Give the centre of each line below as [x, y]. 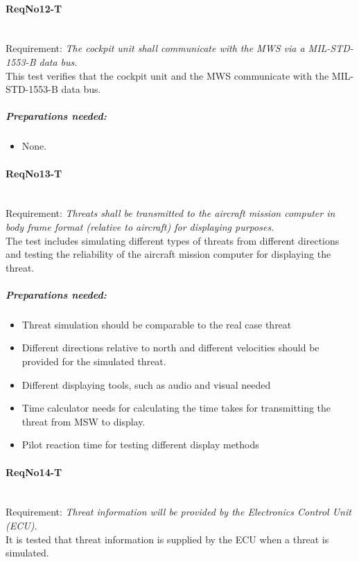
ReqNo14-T [34, 472]
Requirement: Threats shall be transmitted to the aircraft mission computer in [170, 213]
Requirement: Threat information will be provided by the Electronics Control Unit [178, 512]
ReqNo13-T [34, 173]
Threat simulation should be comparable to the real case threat [157, 324]
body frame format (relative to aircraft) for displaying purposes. [140, 226]
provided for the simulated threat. [94, 361]
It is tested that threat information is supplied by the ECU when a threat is [167, 539]
